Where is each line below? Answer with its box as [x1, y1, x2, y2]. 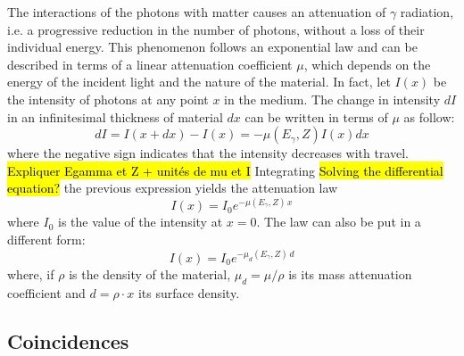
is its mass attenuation [288, 265, 412, 284]
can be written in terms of [244, 107, 388, 126]
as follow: [403, 107, 455, 126]
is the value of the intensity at [58, 212, 223, 231]
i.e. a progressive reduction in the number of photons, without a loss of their [7, 20, 425, 38]
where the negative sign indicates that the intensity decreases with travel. [7, 144, 410, 162]
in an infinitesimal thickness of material [7, 107, 223, 126]
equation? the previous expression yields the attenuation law [7, 178, 338, 197]
